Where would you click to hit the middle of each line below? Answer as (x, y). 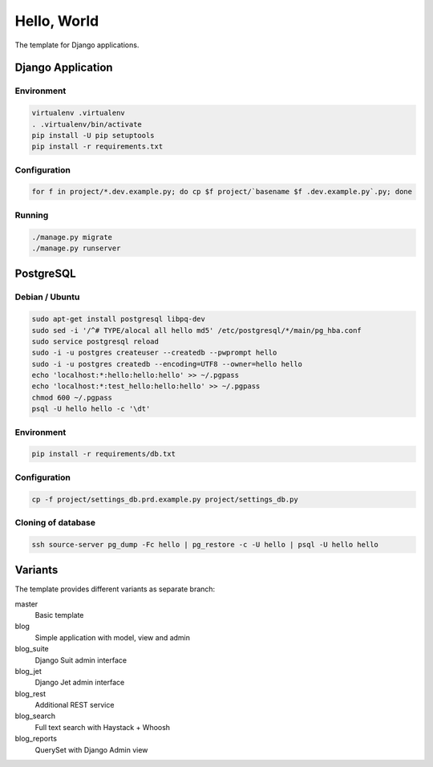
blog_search (35, 716)
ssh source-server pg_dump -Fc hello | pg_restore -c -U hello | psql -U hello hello (205, 544)
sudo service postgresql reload (95, 341)
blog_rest (30, 693)
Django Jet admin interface (80, 683)
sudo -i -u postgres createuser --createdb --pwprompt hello (154, 353)
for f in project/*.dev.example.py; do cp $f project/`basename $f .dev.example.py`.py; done (222, 192)
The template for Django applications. (77, 45)
